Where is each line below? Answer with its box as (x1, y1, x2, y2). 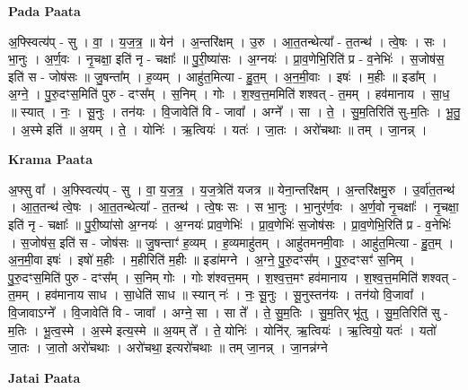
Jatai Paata (8, 368, 81, 386)
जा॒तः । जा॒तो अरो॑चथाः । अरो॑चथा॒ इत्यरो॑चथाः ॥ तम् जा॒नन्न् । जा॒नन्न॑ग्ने (8, 338, 328, 357)
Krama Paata (8, 150, 93, 169)
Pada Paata (8, 2, 81, 20)
